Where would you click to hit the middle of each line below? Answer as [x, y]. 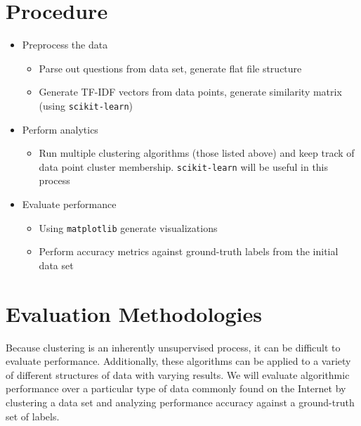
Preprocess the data [65, 45]
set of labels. [33, 416]
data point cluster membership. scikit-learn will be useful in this [184, 166]
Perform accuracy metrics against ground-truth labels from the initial [189, 251]
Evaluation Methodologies [134, 313]
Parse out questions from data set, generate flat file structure [170, 68]
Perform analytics [60, 129]
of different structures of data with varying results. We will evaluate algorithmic [178, 374]
